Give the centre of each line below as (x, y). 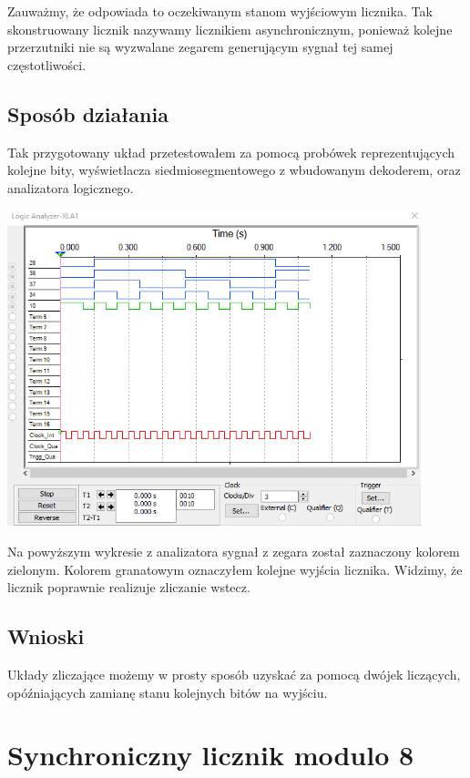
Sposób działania (88, 113)
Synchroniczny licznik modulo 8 (211, 755)
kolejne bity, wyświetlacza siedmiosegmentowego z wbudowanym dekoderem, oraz (234, 170)
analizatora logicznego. (71, 187)
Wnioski (46, 636)
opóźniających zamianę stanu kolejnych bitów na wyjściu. (168, 692)
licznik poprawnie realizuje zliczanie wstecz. (129, 587)
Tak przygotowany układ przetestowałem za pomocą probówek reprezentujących (231, 152)
